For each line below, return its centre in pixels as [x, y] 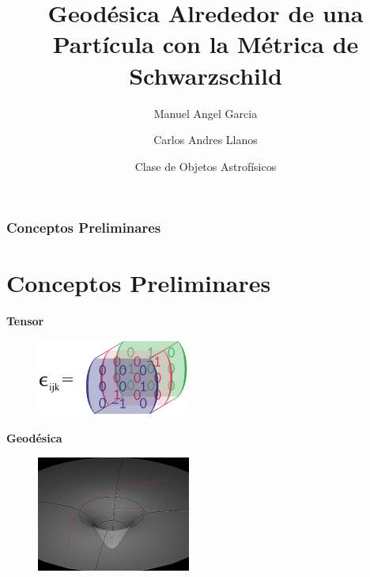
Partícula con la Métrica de [206, 44]
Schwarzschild [206, 75]
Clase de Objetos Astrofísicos [206, 166]
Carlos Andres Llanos [206, 140]
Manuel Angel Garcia [206, 113]
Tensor [25, 321]
